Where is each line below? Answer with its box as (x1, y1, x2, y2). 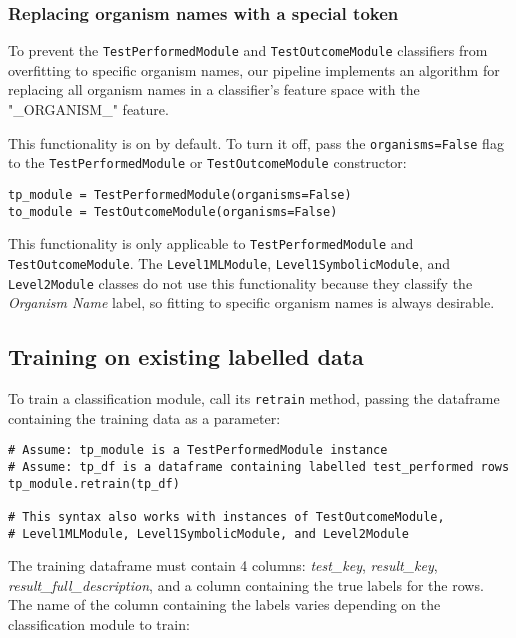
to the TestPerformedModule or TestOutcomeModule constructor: (8, 152, 407, 173)
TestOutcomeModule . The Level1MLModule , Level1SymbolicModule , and (8, 252, 451, 273)
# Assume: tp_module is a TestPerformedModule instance (8, 443, 388, 458)
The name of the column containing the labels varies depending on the (8, 594, 441, 615)
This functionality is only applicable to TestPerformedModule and (8, 233, 414, 254)
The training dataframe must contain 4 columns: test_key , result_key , (8, 555, 438, 576)
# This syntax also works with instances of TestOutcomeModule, (8, 509, 445, 524)
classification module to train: (8, 614, 190, 635)
